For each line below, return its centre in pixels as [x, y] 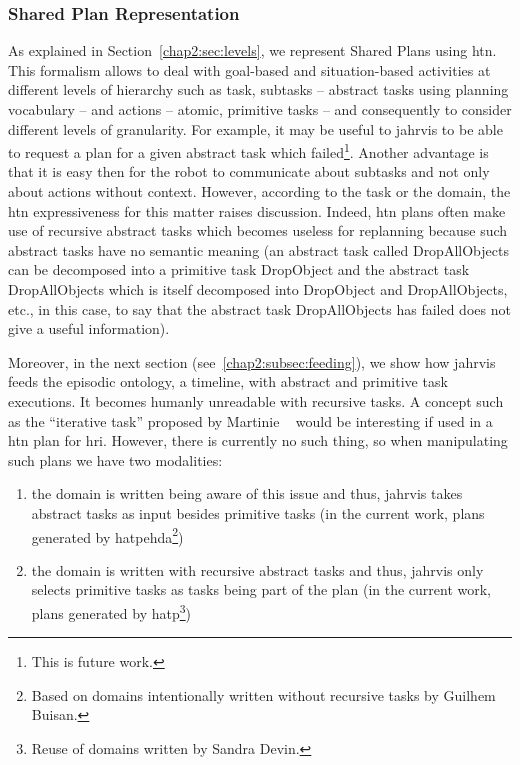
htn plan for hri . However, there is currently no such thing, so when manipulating [258, 440]
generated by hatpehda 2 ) [107, 535]
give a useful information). [89, 328]
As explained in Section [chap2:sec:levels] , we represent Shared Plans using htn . [252, 50]
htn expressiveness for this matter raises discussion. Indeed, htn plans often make [257, 210]
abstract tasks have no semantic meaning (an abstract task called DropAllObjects [258, 249]
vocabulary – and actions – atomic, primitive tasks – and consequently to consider [260, 109]
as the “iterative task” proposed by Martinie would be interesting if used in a [250, 420]
